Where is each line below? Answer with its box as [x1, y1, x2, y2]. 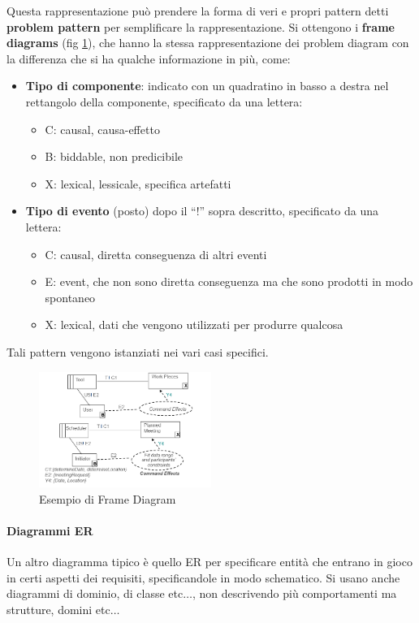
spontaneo [45, 288, 96, 305]
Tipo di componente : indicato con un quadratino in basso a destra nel [25, 77, 389, 94]
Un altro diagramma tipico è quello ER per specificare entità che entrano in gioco [6, 552, 413, 569]
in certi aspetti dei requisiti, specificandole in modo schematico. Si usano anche [6, 569, 400, 586]
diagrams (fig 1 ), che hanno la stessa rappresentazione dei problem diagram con [6, 34, 409, 51]
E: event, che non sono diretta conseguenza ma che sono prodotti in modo [45, 273, 413, 290]
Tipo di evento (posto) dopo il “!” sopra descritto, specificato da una [25, 202, 378, 219]
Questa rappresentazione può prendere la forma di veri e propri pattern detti [6, 2, 389, 19]
